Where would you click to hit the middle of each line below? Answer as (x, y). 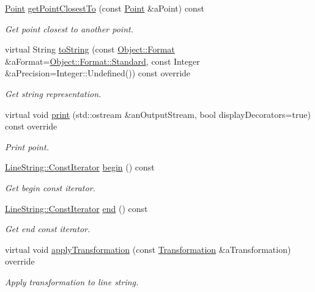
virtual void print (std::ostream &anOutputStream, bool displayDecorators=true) (158, 114)
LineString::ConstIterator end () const (76, 208)
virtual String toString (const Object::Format (90, 49)
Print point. (27, 146)
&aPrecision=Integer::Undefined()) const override (98, 73)
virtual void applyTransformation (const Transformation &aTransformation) (148, 249)
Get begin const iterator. (50, 187)
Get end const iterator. (48, 229)
